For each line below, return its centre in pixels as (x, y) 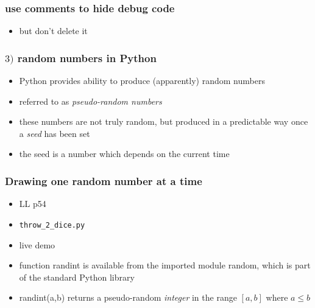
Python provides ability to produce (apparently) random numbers (142, 81)
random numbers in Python (87, 58)
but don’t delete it (53, 31)
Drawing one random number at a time (104, 181)
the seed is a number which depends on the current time (124, 154)
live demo (37, 244)
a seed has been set (55, 133)
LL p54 (33, 204)
